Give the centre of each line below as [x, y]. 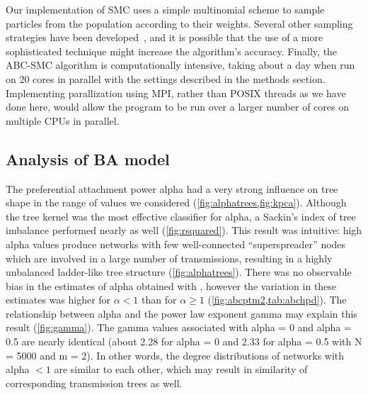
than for [159, 300]
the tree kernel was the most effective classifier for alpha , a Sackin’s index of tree [181, 216]
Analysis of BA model [88, 158]
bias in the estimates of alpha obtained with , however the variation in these [171, 285]
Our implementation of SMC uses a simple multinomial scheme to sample [165, 9]
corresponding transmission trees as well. [94, 383]
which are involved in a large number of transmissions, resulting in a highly [169, 258]
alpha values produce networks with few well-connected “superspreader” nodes [176, 244]
